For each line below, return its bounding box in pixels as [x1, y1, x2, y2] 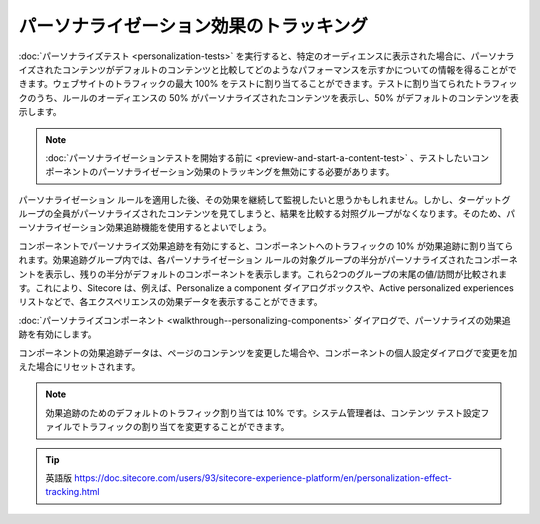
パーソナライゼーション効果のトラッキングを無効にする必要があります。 [97, 166, 395, 178]
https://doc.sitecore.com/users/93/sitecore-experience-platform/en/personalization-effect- [73, 471, 452, 484]
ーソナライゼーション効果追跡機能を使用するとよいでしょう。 [18, 221, 272, 234]
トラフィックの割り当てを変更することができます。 [80, 421, 290, 433]
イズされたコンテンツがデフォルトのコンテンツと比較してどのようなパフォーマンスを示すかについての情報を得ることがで [18, 63, 517, 75]
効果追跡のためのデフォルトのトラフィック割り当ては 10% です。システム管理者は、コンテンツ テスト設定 [45, 406, 481, 419]
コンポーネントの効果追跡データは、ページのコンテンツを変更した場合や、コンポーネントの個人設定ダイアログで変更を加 [18, 346, 518, 359]
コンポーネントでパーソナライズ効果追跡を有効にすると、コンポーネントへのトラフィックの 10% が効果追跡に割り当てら [18, 240, 514, 252]
